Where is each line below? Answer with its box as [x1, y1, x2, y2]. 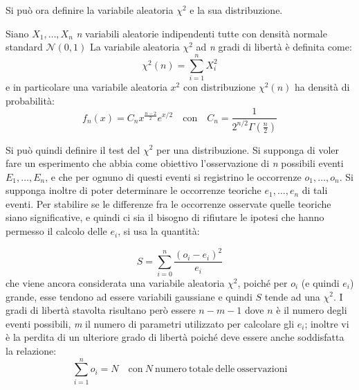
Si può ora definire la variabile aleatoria [6, 3, 174, 17]
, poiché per [237, 275, 288, 290]
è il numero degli [276, 303, 347, 317]
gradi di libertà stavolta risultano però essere [6, 303, 196, 317]
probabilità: [6, 93, 55, 107]
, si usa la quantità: [118, 224, 200, 238]
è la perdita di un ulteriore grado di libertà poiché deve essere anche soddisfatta [6, 330, 344, 344]
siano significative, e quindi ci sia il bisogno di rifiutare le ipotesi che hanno [6, 210, 324, 224]
